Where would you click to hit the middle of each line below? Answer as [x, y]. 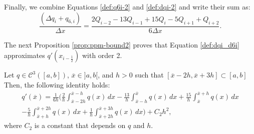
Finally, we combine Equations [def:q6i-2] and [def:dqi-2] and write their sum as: [127, 6]
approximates [25, 55]
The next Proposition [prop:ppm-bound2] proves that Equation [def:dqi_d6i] [122, 44]
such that [149, 75]
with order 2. [102, 55]
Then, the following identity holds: [57, 84]
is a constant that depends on [80, 125]
